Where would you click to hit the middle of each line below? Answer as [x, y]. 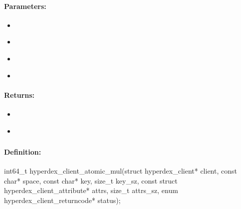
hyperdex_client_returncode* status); [62, 200]
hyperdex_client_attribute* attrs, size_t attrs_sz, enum [91, 190]
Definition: [23, 152]
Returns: [19, 95]
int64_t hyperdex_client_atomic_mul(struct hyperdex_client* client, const [120, 171]
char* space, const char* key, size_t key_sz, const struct [91, 180]
